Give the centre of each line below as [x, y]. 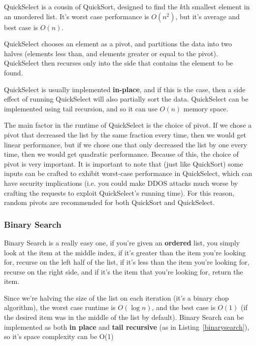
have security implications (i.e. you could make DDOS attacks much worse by [121, 183]
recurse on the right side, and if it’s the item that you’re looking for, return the [124, 271]
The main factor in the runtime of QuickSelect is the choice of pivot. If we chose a [128, 125]
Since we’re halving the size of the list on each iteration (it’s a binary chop [116, 297]
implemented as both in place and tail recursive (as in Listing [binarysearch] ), [127, 327]
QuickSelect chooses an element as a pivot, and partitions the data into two [118, 44]
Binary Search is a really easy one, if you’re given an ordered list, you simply [122, 242]
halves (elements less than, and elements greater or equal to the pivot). [111, 53]
